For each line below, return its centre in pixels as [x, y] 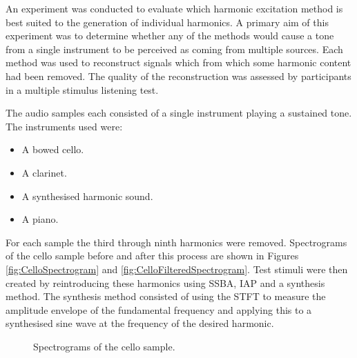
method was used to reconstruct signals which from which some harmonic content [178, 62]
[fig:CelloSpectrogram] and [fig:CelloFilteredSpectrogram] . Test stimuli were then [177, 269]
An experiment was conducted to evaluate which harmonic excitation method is [174, 8]
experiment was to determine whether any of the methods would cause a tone [170, 36]
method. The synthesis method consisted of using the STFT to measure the [166, 296]
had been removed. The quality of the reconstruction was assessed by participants [178, 76]
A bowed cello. [53, 149]
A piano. [40, 219]
